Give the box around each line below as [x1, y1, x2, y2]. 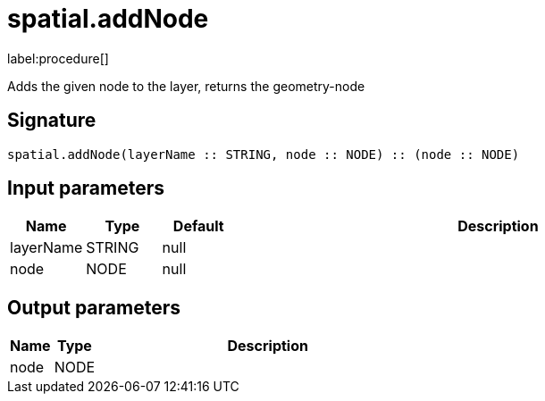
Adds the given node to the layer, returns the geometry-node [7, 78, 365, 94]
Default [172, 217, 224, 236]
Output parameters [7, 296, 180, 319]
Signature [7, 109, 96, 132]
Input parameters [7, 177, 165, 200]
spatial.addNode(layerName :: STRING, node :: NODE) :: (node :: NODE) [7, 146, 520, 162]
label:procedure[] [7, 50, 109, 66]
